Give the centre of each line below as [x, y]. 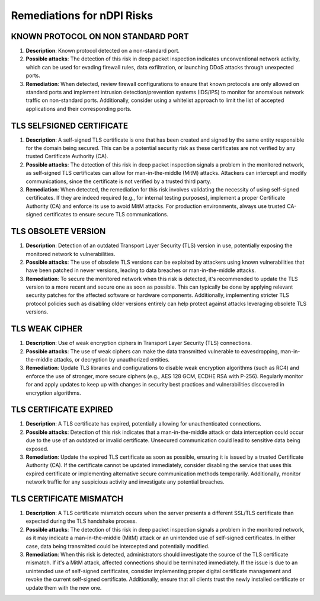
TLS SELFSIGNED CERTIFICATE [70, 125]
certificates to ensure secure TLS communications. [106, 215]
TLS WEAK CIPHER [47, 329]
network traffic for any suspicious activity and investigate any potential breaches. [125, 482]
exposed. [37, 449]
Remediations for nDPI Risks [82, 15]
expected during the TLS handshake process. [81, 521]
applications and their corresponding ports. [79, 108]
